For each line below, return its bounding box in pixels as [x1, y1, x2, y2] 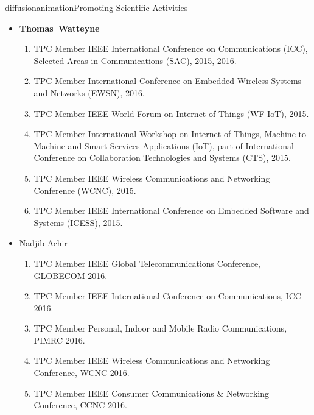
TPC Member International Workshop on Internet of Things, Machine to [33, 127, 306, 140]
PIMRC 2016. [33, 333, 85, 346]
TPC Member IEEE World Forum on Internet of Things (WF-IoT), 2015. [33, 107, 309, 119]
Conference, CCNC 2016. [33, 399, 127, 411]
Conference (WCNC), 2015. [33, 183, 136, 196]
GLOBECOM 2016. [33, 269, 108, 282]
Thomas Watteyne [19, 21, 100, 34]
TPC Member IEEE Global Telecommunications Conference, [33, 257, 261, 269]
